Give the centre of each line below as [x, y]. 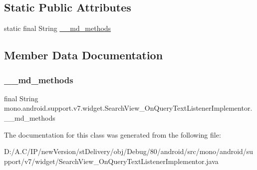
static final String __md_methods [58, 28]
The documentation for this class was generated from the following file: [113, 134]
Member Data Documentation [84, 55]
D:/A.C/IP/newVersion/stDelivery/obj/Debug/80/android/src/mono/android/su [129, 151]
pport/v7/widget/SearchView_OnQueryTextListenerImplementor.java [111, 161]
